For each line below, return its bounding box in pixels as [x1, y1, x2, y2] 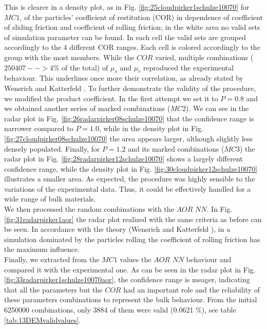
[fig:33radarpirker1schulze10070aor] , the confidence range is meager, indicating [4, 274, 250, 285]
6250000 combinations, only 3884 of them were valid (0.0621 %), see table [4, 304, 236, 315]
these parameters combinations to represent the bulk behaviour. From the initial [4, 294, 257, 305]
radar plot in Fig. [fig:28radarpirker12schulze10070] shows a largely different [4, 153, 243, 164]
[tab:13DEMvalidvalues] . [4, 314, 81, 325]
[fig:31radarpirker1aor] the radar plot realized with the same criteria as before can [4, 213, 262, 224]
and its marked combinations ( [128, 143, 224, 154]
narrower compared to [4, 123, 73, 134]
